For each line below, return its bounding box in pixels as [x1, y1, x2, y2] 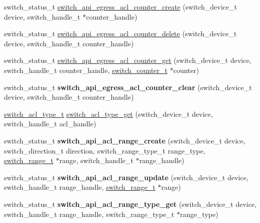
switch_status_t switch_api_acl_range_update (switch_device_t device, [4, 172, 248, 182]
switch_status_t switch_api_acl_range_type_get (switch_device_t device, [4, 198, 256, 209]
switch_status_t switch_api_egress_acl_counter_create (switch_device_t [4, 2, 237, 12]
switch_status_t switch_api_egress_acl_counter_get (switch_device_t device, [4, 55, 251, 65]
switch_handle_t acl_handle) [4, 118, 96, 129]
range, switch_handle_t [59, 155, 134, 166]
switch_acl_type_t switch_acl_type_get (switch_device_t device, [4, 108, 213, 119]
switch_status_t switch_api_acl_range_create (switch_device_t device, [4, 135, 245, 145]
